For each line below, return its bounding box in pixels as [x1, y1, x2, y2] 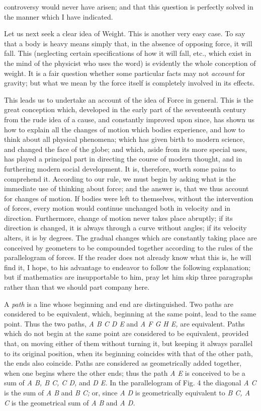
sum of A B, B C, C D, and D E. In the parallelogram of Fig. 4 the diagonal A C [4, 377, 256, 388]
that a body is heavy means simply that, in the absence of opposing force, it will [4, 38, 252, 48]
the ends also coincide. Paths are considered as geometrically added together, [4, 358, 242, 368]
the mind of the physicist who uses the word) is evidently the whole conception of [4, 57, 256, 68]
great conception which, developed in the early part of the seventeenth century [4, 104, 246, 115]
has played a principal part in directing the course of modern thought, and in [4, 153, 242, 164]
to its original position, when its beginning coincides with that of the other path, [4, 348, 253, 358]
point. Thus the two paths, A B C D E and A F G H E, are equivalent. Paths [4, 318, 245, 328]
